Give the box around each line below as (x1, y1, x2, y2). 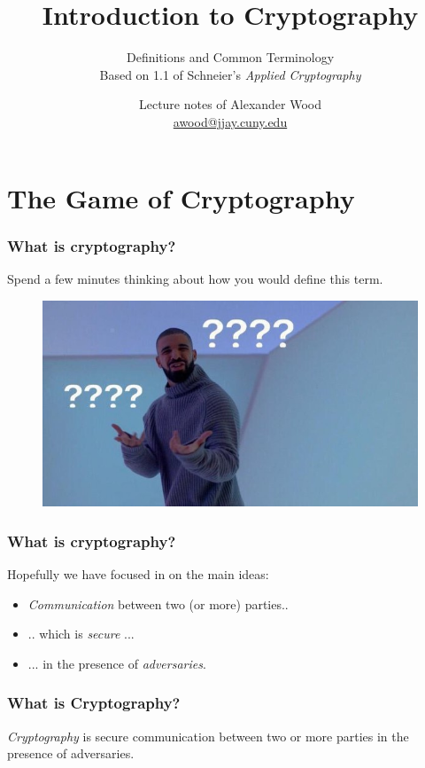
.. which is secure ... (27, 624, 135, 643)
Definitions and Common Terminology (126, 48, 335, 67)
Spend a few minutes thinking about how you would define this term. (7, 269, 383, 287)
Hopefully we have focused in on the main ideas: (7, 565, 269, 584)
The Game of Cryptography (7, 179, 355, 216)
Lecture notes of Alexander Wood (138, 95, 322, 114)
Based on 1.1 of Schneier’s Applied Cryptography (99, 65, 361, 83)
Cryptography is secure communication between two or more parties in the (7, 726, 409, 745)
